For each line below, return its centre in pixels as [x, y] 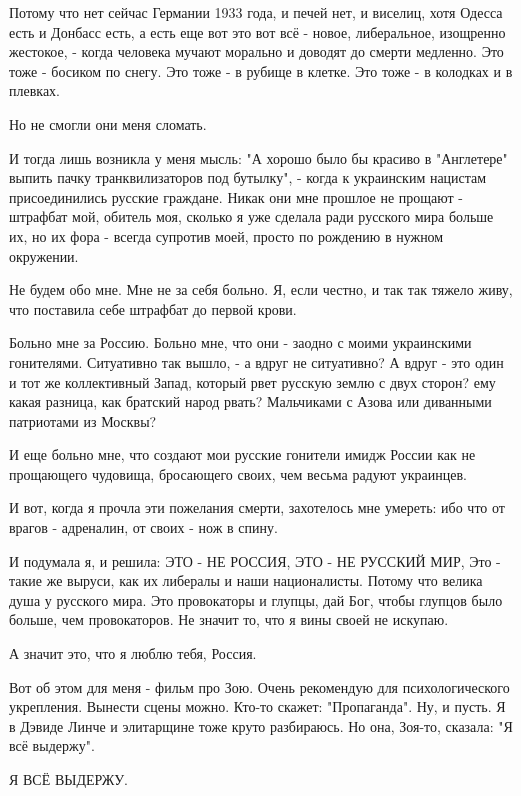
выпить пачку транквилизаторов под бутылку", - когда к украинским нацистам [248, 177]
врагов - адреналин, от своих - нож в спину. [143, 527]
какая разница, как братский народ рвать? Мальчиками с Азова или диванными [250, 401]
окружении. [44, 255]
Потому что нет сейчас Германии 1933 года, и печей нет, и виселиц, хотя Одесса [256, 12]
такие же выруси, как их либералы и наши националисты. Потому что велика [246, 580]
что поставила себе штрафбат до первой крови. [153, 308]
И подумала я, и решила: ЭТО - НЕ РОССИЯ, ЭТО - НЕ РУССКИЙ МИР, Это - [255, 560]
